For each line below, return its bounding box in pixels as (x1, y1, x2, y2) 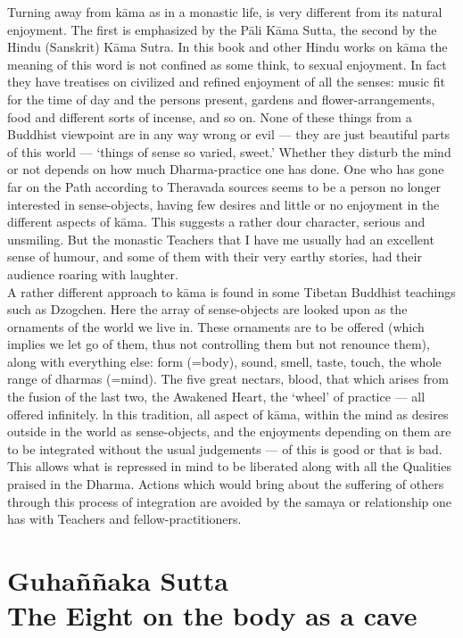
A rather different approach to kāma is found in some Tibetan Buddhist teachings (7, 282, 456, 301)
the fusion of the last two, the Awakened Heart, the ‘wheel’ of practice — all (7, 387, 426, 406)
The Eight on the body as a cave (7, 597, 418, 634)
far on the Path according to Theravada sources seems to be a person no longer (7, 177, 442, 195)
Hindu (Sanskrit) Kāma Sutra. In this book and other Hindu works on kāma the (7, 37, 448, 56)
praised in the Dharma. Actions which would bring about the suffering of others (7, 475, 444, 493)
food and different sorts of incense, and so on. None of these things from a (7, 107, 412, 126)
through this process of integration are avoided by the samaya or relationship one (7, 492, 452, 510)
